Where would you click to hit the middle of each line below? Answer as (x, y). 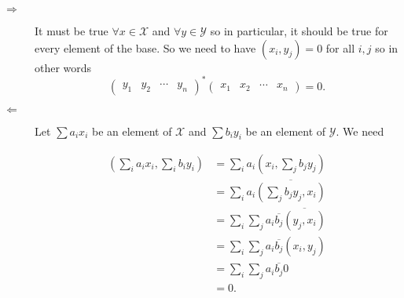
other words (63, 67)
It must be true (72, 31)
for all (340, 47)
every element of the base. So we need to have (145, 47)
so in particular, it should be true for (299, 31)
